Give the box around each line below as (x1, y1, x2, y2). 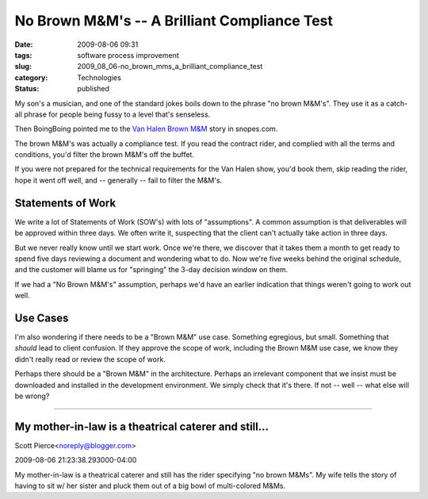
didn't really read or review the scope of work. (14, 354, 166, 364)
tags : (14, 50, 32, 59)
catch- (385, 98, 408, 108)
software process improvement (77, 50, 180, 59)
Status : (14, 84, 40, 94)
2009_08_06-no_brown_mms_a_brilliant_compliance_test (77, 62, 263, 71)
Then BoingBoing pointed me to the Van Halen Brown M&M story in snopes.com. (14, 124, 278, 134)
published (77, 84, 110, 94)
